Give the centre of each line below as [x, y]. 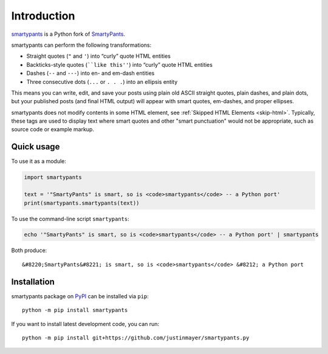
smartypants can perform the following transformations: [81, 45]
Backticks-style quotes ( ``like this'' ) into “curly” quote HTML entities [119, 64]
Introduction [43, 16]
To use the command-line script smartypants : [70, 219]
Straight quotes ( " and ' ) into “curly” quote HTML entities [99, 56]
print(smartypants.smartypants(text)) [82, 203]
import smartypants [53, 177]
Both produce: [29, 250]
